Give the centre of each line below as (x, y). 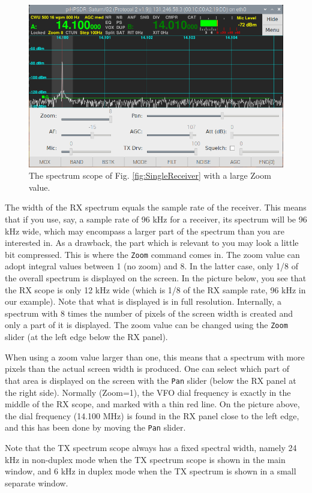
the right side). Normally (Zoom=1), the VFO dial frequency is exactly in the (148, 392)
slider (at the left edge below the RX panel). (86, 337)
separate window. (37, 483)
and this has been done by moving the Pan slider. (95, 427)
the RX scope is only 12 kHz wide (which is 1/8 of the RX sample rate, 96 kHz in (155, 289)
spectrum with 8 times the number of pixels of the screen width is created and (149, 313)
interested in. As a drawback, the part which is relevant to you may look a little (152, 243)
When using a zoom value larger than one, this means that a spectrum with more (155, 357)
